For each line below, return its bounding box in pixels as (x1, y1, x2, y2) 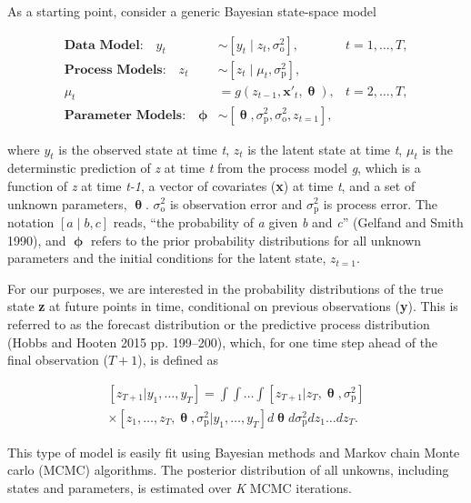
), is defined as (137, 350, 219, 369)
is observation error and (169, 194, 303, 213)
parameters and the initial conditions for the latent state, (7, 248, 326, 267)
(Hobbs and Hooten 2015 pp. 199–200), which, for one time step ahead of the (7, 332, 438, 351)
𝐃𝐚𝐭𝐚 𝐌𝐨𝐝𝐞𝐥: (64, 38, 144, 52)
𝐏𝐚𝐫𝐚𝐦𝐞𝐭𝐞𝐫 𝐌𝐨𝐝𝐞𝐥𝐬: (64, 108, 186, 122)
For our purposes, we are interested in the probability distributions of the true (7, 278, 444, 297)
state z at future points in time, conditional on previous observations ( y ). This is (7, 297, 458, 316)
